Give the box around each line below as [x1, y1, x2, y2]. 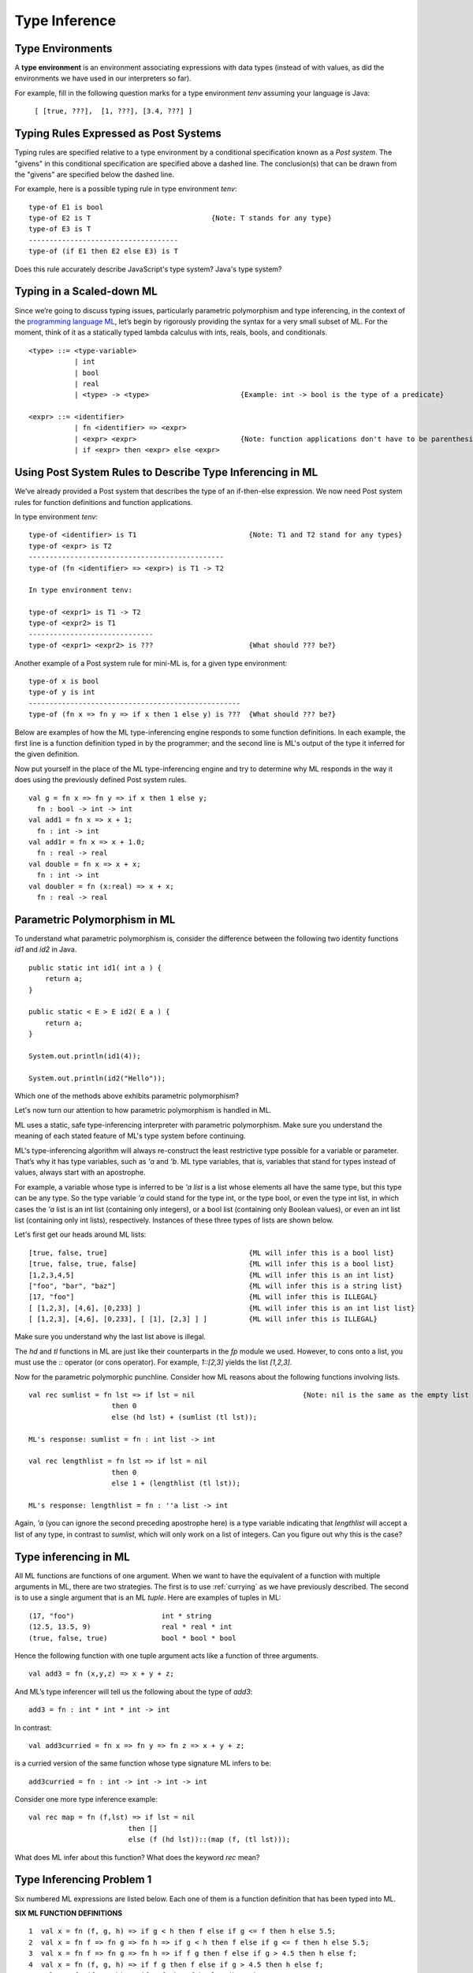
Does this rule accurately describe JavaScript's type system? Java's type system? [14, 264, 283, 274]
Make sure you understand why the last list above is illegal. [14, 1332, 207, 1342]
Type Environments [14, 42, 113, 55]
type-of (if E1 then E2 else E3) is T [28, 247, 179, 256]
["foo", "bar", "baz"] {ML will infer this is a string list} [28, 1281, 403, 1290]
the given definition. [14, 750, 80, 759]
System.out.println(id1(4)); [28, 1051, 141, 1061]
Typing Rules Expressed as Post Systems [14, 127, 222, 140]
